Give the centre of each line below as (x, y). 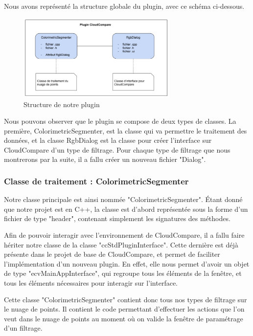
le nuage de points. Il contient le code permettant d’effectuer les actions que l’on (124, 309)
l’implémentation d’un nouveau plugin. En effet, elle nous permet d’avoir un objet (127, 263)
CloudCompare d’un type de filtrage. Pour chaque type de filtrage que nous (117, 149)
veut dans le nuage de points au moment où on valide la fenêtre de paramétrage (124, 318)
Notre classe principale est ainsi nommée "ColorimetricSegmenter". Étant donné (123, 199)
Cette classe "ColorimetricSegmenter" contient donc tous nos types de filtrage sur (126, 299)
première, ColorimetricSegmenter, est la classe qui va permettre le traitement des (126, 130)
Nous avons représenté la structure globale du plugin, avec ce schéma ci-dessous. (124, 6)
